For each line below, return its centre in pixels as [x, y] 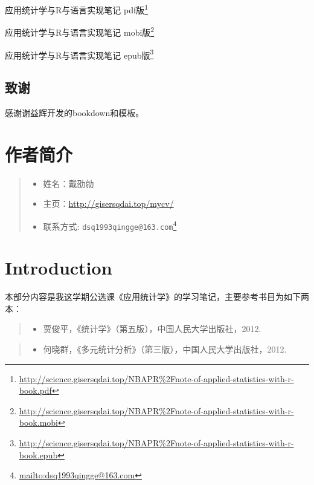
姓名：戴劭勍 [69, 183]
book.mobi [38, 422]
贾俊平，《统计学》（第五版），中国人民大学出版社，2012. [152, 329]
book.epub [38, 454]
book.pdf [35, 390]
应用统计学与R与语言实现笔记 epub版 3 [79, 54]
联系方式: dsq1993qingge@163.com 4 [110, 225]
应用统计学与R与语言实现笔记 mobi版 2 [80, 31]
